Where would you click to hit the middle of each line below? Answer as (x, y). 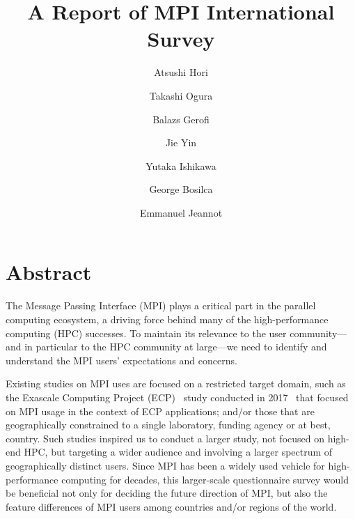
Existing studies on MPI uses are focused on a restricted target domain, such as (176, 384)
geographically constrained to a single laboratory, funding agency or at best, (168, 425)
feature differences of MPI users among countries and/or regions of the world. (171, 506)
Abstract (49, 272)
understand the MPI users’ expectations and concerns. (121, 360)
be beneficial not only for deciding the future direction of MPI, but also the (167, 493)
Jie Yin (181, 142)
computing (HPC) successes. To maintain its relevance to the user (146, 333)
